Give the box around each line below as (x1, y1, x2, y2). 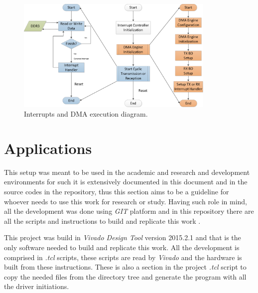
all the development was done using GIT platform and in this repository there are (4, 206, 254, 216)
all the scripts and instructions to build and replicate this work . (4, 215, 201, 226)
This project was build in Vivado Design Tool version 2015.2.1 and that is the (4, 232, 241, 243)
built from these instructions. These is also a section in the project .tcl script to (4, 262, 247, 272)
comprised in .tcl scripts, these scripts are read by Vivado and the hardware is (4, 252, 242, 262)
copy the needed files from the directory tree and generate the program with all (4, 271, 247, 282)
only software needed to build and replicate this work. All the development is (4, 242, 240, 253)
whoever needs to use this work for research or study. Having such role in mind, (4, 196, 247, 206)
